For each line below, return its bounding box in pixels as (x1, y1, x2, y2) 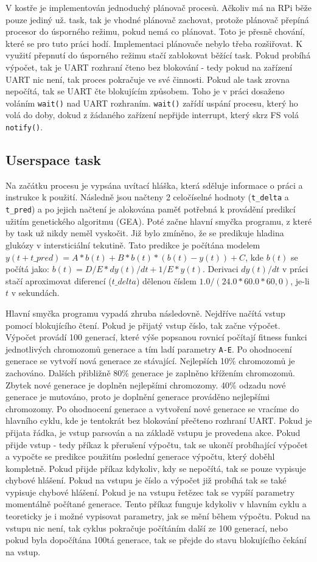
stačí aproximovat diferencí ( (5, 274, 112, 287)
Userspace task (5, 150, 102, 169)
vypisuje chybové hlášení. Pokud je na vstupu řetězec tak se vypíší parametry (5, 485, 295, 498)
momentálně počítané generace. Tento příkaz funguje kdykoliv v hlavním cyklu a (5, 497, 307, 510)
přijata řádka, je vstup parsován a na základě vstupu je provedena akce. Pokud (5, 426, 301, 438)
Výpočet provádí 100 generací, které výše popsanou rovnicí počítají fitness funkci (5, 331, 307, 343)
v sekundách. (11, 286, 60, 299)
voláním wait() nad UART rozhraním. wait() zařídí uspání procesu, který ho (5, 96, 298, 109)
